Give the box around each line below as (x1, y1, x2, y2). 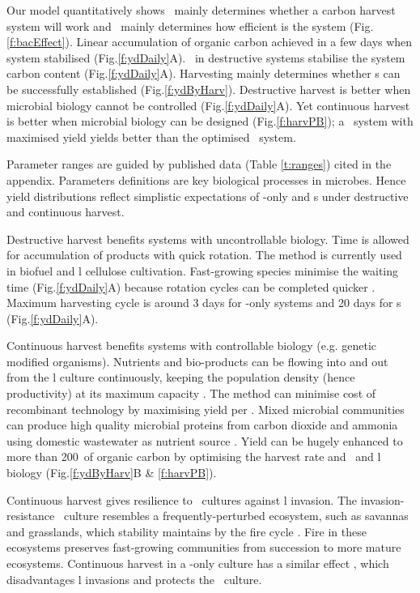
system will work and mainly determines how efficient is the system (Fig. (6, 17, 374, 34)
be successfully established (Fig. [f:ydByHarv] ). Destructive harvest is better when (6, 80, 411, 97)
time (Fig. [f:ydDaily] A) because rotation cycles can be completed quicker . (6, 278, 375, 295)
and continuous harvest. (6, 203, 125, 220)
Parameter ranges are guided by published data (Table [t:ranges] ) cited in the (6, 156, 392, 173)
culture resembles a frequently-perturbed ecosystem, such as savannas (63, 507, 409, 524)
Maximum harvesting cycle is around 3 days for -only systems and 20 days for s (6, 294, 401, 311)
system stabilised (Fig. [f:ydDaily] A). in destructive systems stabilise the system (6, 49, 405, 66)
